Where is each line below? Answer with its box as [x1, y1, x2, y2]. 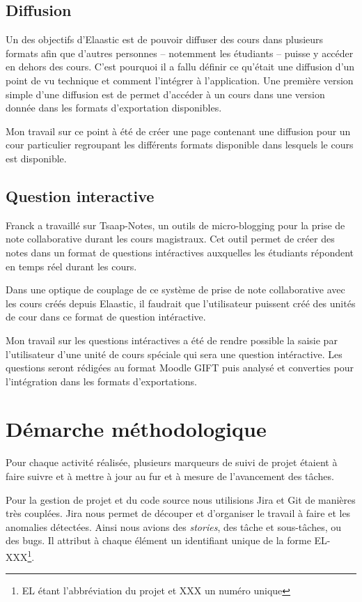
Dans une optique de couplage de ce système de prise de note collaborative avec [6, 282, 345, 297]
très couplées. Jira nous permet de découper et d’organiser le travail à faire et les [6, 506, 351, 520]
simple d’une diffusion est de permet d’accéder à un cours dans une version [6, 86, 325, 101]
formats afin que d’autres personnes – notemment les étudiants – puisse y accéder [6, 45, 354, 60]
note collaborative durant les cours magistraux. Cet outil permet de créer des [6, 231, 335, 246]
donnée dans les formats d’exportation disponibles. [6, 100, 222, 115]
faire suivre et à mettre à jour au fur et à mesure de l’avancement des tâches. [6, 469, 334, 483]
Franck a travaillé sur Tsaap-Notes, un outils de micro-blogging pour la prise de [6, 217, 345, 232]
